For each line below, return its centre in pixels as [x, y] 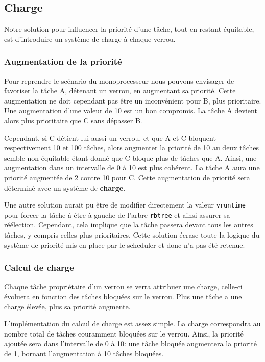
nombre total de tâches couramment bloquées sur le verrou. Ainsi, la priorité [124, 333]
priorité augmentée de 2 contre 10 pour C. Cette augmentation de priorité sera [127, 177]
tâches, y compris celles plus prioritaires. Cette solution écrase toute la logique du [132, 235]
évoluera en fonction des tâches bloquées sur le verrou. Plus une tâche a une [123, 296]
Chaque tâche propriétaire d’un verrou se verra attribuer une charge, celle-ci [123, 286]
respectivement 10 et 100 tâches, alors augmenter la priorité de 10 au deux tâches [131, 148]
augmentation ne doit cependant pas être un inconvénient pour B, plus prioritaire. [133, 100]
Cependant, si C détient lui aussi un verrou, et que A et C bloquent [110, 137]
